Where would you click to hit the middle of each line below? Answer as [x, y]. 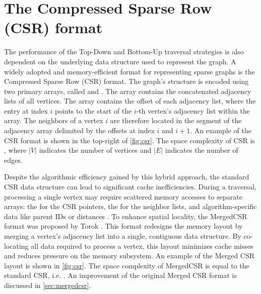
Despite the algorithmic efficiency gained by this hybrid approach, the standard [127, 177]
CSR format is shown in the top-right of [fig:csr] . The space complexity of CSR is [129, 140]
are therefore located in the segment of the [176, 120]
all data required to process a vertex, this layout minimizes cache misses [142, 246]
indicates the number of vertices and [95, 150]
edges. [13, 160]
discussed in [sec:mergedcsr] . [48, 285]
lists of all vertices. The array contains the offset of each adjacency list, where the [130, 101]
